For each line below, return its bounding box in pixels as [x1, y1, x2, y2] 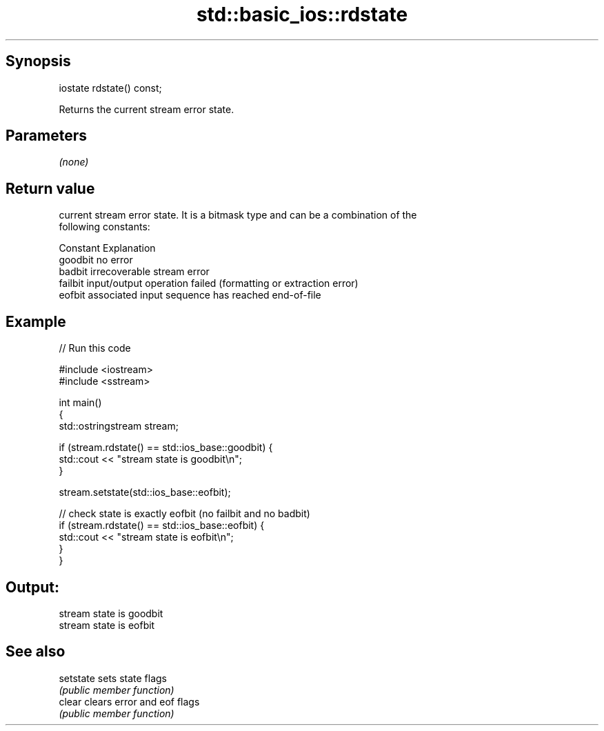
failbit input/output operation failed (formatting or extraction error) [59, 277, 359, 290]
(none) [59, 156, 89, 168]
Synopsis [6, 52, 71, 70]
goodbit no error [59, 254, 133, 266]
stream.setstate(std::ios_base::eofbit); [59, 486, 231, 499]
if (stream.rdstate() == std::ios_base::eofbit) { [59, 519, 265, 532]
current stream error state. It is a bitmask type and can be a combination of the [59, 209, 417, 221]
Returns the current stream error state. [59, 103, 234, 115]
